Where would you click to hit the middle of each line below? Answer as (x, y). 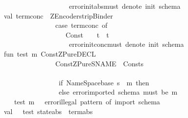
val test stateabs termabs (48, 111)
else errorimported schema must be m (118, 92)
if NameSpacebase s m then (104, 82)
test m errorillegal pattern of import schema (87, 101)
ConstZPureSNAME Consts (99, 63)
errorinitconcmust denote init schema (126, 44)
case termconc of (81, 25)
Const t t (87, 34)
